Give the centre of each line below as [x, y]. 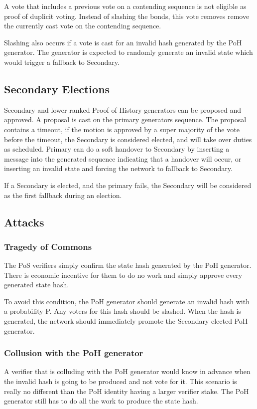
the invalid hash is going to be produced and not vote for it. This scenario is [121, 381]
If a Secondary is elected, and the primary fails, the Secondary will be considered [128, 185]
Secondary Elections [57, 89]
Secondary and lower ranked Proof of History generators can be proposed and [123, 109]
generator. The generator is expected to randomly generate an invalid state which [128, 52]
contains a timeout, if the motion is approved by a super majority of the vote [122, 129]
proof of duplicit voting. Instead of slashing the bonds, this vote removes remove [127, 16]
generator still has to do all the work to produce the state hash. [101, 401]
